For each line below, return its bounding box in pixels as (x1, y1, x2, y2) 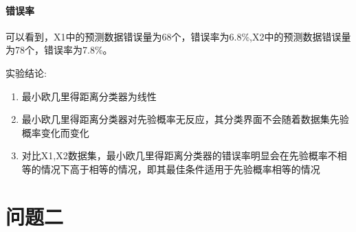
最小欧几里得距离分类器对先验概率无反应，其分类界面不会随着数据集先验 (21, 112, 349, 126)
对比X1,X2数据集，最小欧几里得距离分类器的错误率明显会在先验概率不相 (21, 148, 347, 163)
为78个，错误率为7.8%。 (5, 43, 113, 57)
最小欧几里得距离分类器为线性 (21, 89, 157, 103)
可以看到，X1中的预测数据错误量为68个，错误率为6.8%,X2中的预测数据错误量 (5, 29, 351, 43)
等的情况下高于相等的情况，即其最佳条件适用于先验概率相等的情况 (21, 161, 320, 176)
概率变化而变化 (21, 125, 89, 139)
